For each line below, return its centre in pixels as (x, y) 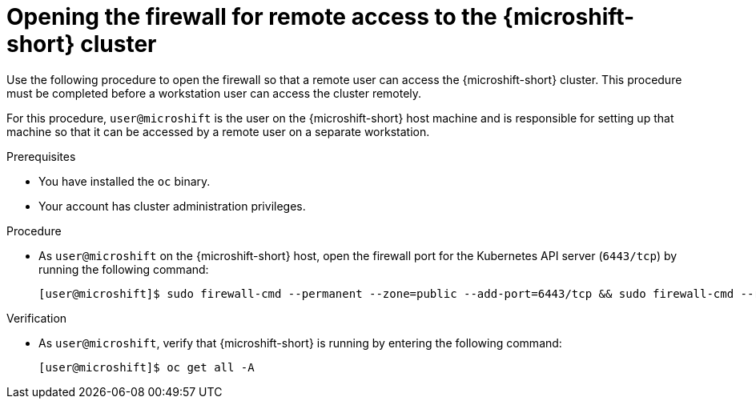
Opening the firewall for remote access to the (252, 17)
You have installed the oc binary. (125, 181)
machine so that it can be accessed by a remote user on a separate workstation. (218, 131)
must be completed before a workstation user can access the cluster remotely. (214, 93)
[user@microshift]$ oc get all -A (147, 367)
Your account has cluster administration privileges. (172, 206)
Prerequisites (41, 156)
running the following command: (124, 269)
